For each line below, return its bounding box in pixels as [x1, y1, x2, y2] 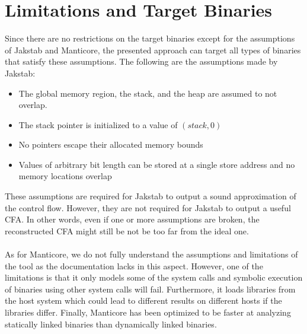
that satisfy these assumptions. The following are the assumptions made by [5, 55, 278, 68]
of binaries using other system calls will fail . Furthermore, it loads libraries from [5, 282, 296, 295]
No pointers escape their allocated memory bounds [18, 138, 203, 151]
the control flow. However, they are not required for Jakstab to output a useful [5, 201, 291, 214]
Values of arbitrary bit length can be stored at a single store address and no [18, 158, 295, 170]
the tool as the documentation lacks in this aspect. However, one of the [5, 259, 263, 272]
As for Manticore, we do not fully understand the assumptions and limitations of [5, 248, 298, 260]
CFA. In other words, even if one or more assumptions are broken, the [5, 213, 260, 225]
